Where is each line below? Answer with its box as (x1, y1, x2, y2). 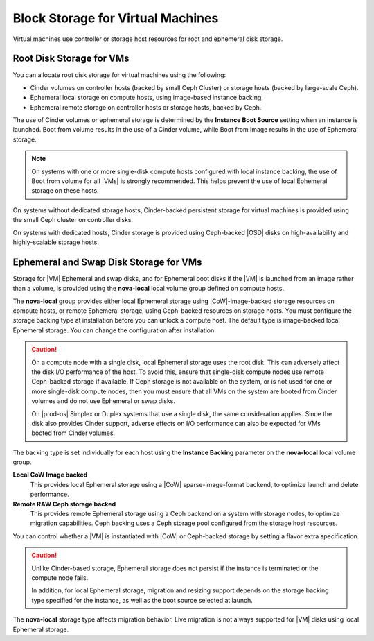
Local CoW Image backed (12, 470, 88, 479)
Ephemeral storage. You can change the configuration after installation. (12, 326, 216, 334)
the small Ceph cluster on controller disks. (12, 216, 134, 224)
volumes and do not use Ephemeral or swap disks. (31, 397, 176, 405)
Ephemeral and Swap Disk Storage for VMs (12, 256, 202, 268)
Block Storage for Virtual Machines (12, 10, 219, 26)
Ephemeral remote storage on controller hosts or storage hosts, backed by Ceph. (30, 103, 262, 111)
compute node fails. (31, 573, 89, 582)
